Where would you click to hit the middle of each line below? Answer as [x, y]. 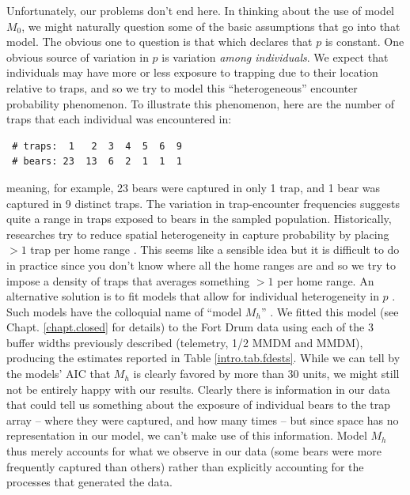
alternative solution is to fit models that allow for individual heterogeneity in [193, 296]
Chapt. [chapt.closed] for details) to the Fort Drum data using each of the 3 [190, 327]
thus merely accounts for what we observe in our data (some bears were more [194, 451]
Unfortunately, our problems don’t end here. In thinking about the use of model [200, 10]
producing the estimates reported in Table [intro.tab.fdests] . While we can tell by [203, 358]
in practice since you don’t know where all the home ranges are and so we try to [201, 265]
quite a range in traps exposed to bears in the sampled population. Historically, [199, 219]
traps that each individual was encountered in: [119, 119]
